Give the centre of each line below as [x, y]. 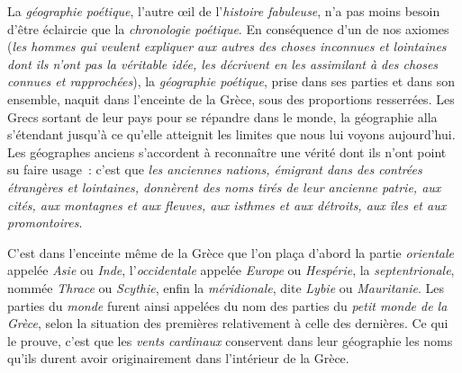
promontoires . [45, 222]
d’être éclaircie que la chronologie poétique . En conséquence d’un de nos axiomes [228, 28]
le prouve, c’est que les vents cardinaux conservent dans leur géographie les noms [230, 340]
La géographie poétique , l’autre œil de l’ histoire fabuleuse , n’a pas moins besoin [224, 11]
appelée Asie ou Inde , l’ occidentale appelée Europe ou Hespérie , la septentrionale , [231, 270]
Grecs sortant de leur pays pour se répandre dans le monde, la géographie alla [222, 116]
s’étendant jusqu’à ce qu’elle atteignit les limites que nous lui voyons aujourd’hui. [231, 134]
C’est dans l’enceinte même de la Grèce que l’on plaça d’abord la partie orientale [231, 252]
